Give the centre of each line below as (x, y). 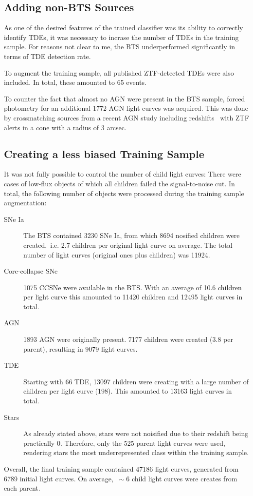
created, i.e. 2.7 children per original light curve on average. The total (128, 245)
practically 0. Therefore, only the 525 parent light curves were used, (124, 443)
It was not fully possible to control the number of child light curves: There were (123, 174)
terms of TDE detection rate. (47, 56)
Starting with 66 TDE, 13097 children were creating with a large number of (136, 381)
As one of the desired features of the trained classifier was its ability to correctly (124, 28)
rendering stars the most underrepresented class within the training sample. (136, 452)
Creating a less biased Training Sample (104, 153)
